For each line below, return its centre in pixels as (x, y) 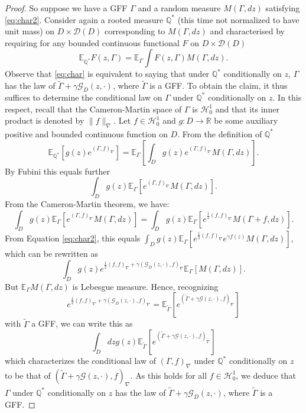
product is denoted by (45, 120)
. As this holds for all (169, 375)
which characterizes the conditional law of (81, 361)
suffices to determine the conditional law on (84, 97)
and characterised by (247, 31)
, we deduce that (266, 375)
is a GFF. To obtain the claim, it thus (219, 85)
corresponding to (135, 31)
